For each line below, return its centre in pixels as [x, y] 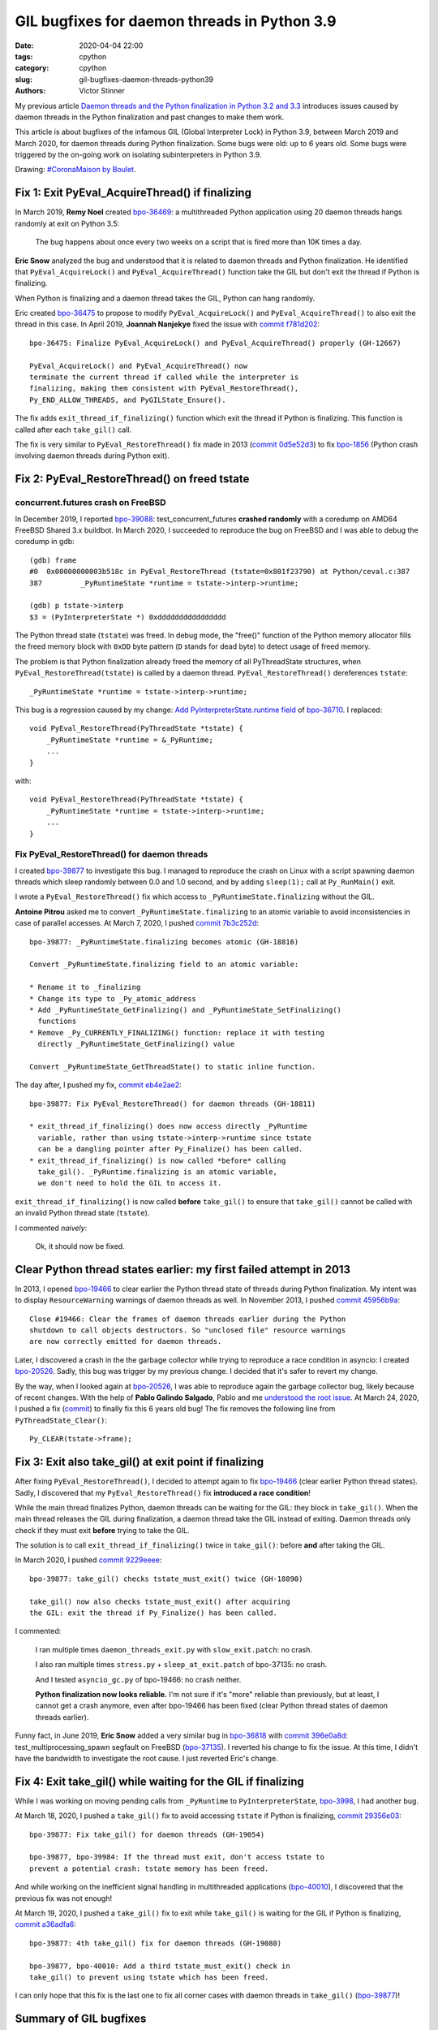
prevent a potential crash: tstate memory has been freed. [149, 1868]
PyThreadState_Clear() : [61, 1420]
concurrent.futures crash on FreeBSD [90, 503]
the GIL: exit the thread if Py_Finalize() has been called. [153, 1613]
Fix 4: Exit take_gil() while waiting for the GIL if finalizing [159, 1781]
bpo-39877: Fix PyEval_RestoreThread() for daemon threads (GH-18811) [173, 1104]
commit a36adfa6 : [46, 1924]
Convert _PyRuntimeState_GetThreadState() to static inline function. [173, 1067]
